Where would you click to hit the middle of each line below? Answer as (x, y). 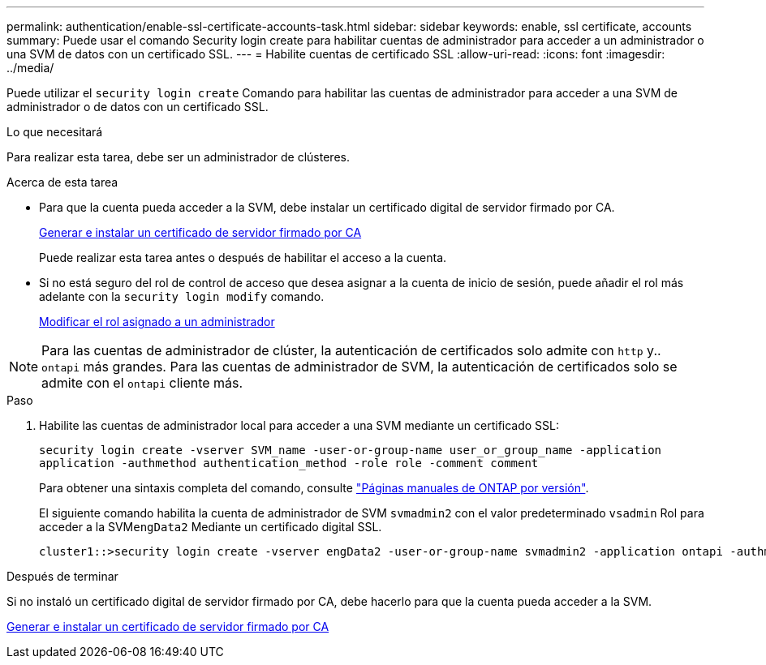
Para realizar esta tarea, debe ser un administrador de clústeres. (178, 157)
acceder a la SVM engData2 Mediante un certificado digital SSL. (211, 527)
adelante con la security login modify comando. (182, 296)
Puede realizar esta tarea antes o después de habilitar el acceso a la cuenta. (243, 257)
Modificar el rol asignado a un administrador (157, 322)
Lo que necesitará (55, 132)
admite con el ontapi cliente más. (142, 383)
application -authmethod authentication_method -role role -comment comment (289, 463)
